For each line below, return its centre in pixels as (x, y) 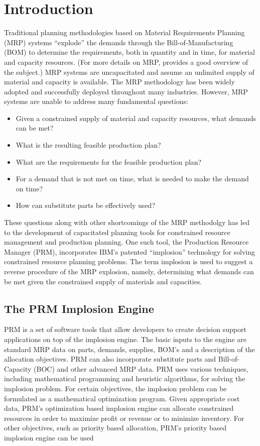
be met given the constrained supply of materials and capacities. (103, 281)
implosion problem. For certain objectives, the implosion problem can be (115, 388)
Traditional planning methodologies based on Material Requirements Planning (124, 32)
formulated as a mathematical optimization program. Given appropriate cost (122, 398)
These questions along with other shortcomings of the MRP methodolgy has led (127, 222)
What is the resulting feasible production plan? (88, 145)
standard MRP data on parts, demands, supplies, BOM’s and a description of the (129, 349)
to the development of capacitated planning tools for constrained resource (117, 232)
